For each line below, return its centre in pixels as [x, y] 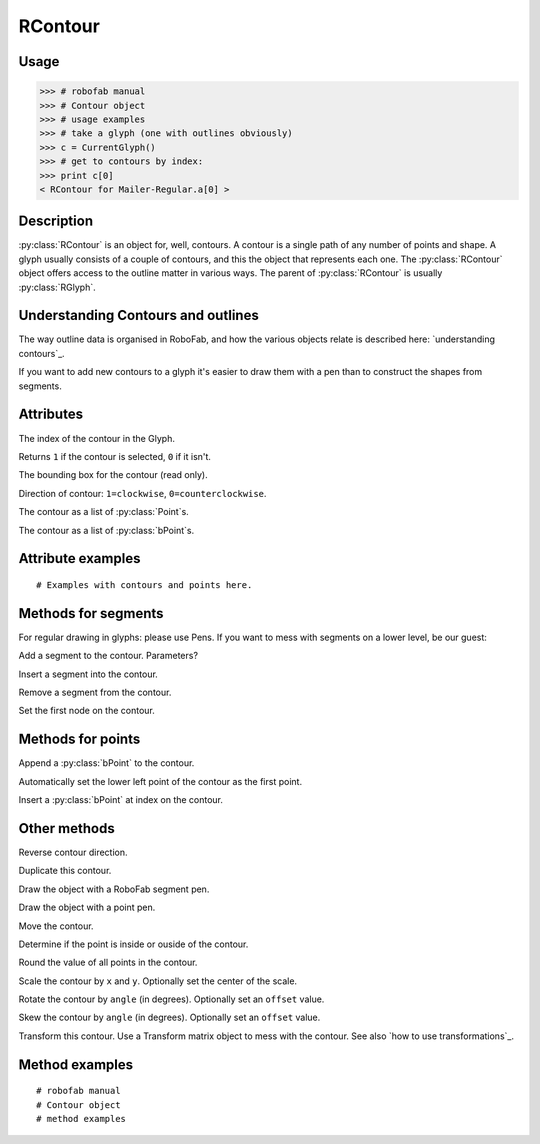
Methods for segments [91, 613]
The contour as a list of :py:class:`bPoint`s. [106, 530]
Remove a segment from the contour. [95, 692]
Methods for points [79, 739]
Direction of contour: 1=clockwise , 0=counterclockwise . [142, 493]
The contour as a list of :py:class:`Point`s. [103, 512]
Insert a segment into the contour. [88, 674]
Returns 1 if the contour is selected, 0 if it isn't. [115, 456]
